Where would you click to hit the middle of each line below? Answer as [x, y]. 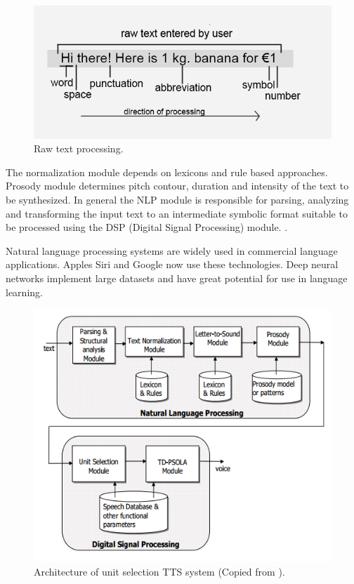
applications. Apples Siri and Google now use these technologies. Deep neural [172, 264]
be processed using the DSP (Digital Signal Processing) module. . [147, 227]
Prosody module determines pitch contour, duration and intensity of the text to [177, 186]
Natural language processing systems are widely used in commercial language [172, 250]
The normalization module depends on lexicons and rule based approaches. [167, 172]
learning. [24, 292]
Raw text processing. [79, 148]
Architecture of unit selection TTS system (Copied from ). [159, 571]
